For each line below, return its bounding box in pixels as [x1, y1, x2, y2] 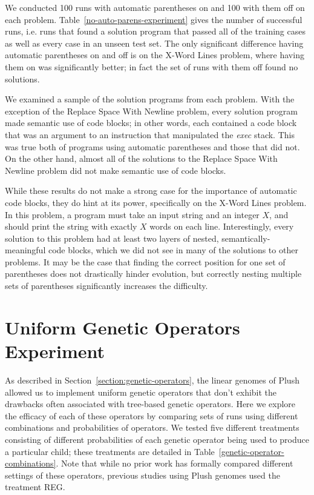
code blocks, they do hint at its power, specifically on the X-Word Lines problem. [5, 196, 307, 208]
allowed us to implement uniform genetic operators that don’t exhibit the [5, 385, 277, 398]
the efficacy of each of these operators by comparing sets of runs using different [5, 409, 298, 422]
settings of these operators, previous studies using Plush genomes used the [5, 468, 280, 481]
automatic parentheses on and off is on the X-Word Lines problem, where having [5, 48, 304, 61]
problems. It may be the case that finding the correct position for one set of [5, 255, 286, 268]
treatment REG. [5, 480, 65, 493]
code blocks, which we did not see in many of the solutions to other [48, 244, 298, 256]
